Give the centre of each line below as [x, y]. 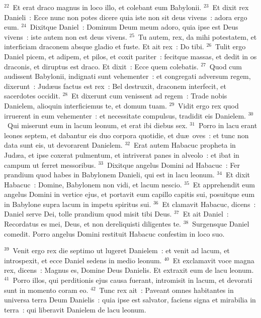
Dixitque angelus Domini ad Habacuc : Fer [173, 165]
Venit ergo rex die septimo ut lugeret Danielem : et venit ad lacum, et [121, 250]
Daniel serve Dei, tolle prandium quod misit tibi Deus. [88, 214]
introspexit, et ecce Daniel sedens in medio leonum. [83, 260]
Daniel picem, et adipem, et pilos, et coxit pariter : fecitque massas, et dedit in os [130, 56]
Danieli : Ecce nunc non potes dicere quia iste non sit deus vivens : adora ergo [126, 17]
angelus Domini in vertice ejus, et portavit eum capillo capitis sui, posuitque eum [129, 194]
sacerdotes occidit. [32, 96]
